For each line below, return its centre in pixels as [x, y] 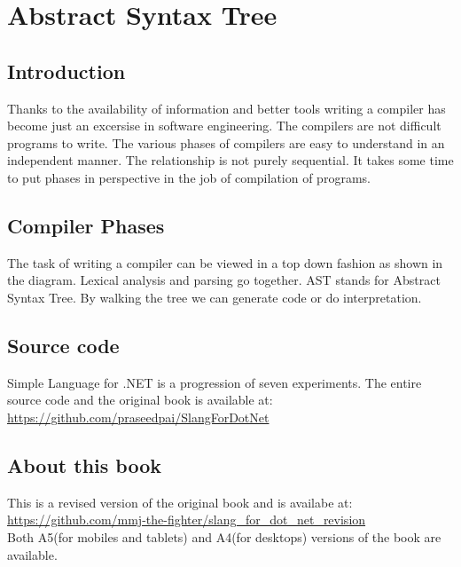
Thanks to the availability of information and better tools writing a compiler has [227, 108]
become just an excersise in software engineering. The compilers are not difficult [224, 126]
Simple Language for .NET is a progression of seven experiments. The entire [215, 382]
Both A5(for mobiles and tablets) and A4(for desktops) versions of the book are [224, 536]
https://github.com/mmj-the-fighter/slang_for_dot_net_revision [187, 520]
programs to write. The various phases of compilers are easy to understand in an [226, 142]
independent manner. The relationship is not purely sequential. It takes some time [230, 160]
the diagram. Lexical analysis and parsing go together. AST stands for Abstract [224, 280]
